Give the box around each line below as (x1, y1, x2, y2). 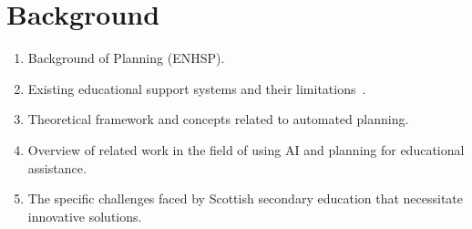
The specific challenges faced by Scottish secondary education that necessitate (27, 189, 464, 208)
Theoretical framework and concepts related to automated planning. (27, 109, 409, 129)
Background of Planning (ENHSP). (27, 48, 225, 68)
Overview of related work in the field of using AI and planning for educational (27, 140, 465, 159)
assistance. (27, 158, 87, 177)
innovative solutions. (27, 206, 142, 225)
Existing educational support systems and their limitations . (27, 78, 366, 98)
